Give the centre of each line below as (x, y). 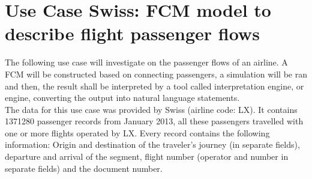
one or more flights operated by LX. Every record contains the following (137, 132)
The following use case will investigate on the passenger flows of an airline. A (146, 62)
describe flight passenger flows (132, 33)
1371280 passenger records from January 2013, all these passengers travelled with (154, 121)
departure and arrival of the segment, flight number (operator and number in (147, 156)
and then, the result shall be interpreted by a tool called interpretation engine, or (154, 86)
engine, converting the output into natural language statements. (122, 98)
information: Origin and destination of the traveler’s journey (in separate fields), (152, 144)
